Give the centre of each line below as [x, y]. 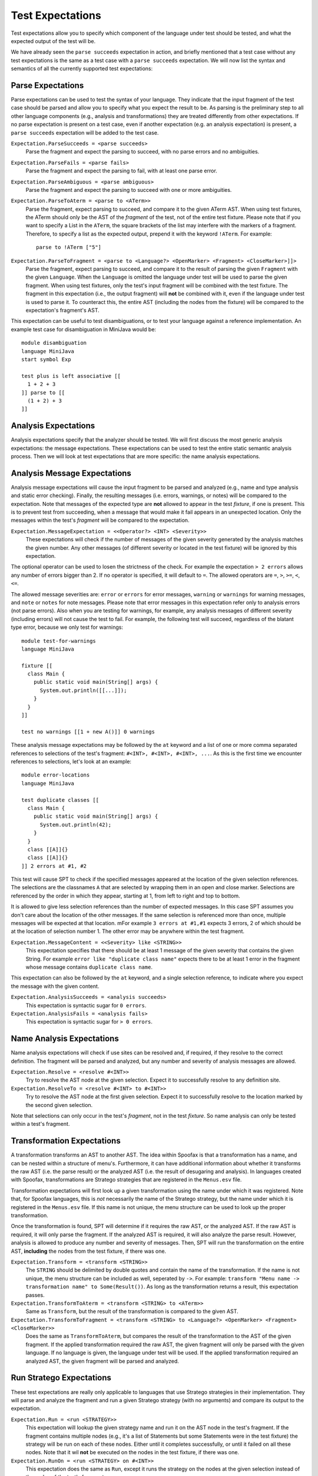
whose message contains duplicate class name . [89, 967]
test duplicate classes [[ [60, 800]
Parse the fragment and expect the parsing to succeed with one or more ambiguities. [129, 190]
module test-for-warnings [59, 641]
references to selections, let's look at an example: [71, 761]
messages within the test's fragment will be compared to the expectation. [100, 520]
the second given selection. [59, 1105]
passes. [35, 1295]
